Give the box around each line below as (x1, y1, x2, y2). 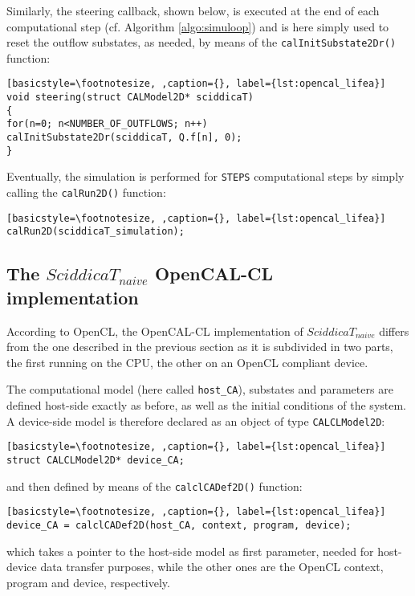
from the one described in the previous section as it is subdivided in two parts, (6, 338, 393, 355)
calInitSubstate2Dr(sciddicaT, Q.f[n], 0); (6, 132, 242, 144)
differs (379, 322, 409, 339)
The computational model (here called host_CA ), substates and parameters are (6, 381, 393, 398)
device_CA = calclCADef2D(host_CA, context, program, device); (6, 519, 352, 531)
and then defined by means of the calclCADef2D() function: (6, 477, 303, 494)
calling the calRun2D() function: (6, 184, 166, 201)
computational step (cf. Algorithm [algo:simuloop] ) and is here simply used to (6, 18, 389, 35)
